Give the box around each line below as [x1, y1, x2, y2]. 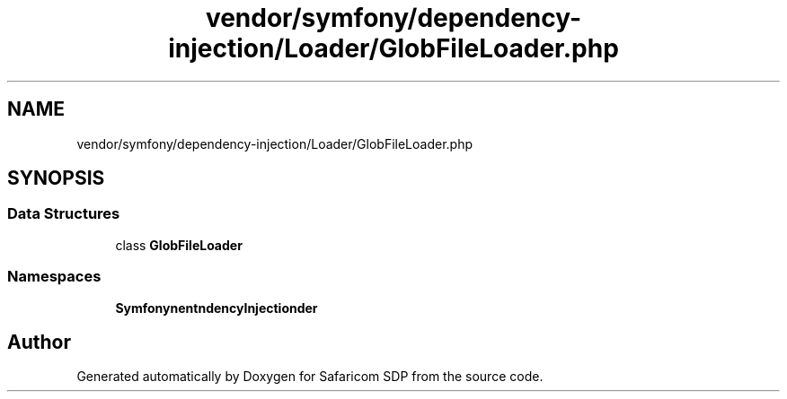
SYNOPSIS [7, 167, 105, 190]
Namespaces [7, 267, 102, 286]
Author [7, 330, 71, 353]
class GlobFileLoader [115, 237, 243, 253]
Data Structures [7, 204, 120, 223]
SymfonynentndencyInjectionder [115, 299, 318, 316]
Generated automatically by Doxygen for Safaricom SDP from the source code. [76, 369, 544, 385]
